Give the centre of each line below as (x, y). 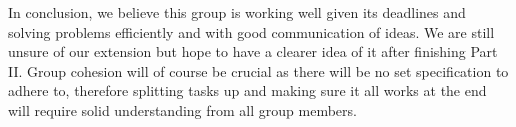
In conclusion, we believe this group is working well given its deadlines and (237, 12)
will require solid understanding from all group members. (182, 109)
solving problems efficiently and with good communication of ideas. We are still (251, 31)
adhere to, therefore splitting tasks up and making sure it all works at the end (247, 90)
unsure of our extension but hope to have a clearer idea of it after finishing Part (253, 51)
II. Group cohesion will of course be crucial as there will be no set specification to (258, 70)
